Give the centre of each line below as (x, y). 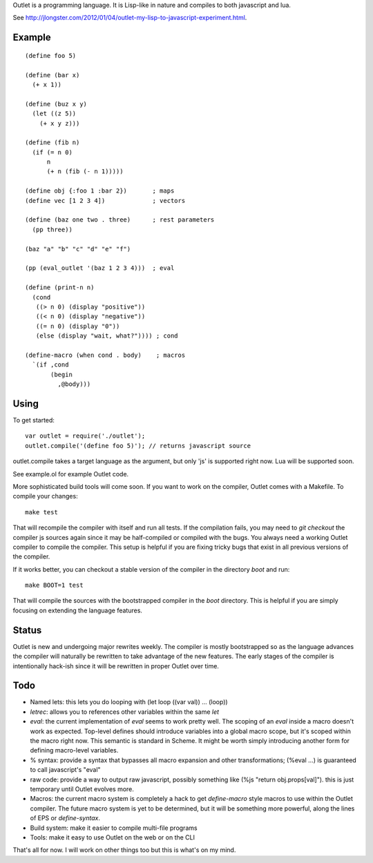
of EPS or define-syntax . (65, 818)
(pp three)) (52, 229)
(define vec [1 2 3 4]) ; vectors (105, 201)
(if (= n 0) (52, 152)
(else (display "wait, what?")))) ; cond (107, 336)
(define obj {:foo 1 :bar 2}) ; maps (100, 191)
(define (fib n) (52, 143)
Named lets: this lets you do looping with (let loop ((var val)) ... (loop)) (129, 702)
